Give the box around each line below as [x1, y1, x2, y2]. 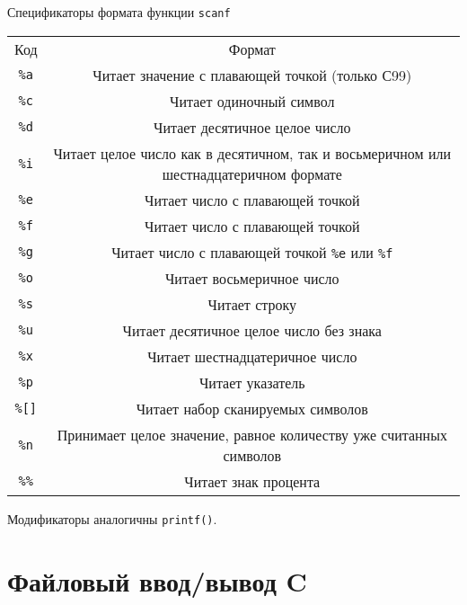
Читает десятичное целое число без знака [122, 319, 382, 341]
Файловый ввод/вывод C [7, 562, 307, 599]
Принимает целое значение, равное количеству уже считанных [57, 423, 447, 445]
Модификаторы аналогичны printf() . [7, 509, 217, 528]
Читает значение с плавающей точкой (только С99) [93, 64, 412, 85]
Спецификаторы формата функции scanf [7, 3, 231, 21]
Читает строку [207, 293, 297, 315]
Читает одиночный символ [170, 90, 335, 111]
